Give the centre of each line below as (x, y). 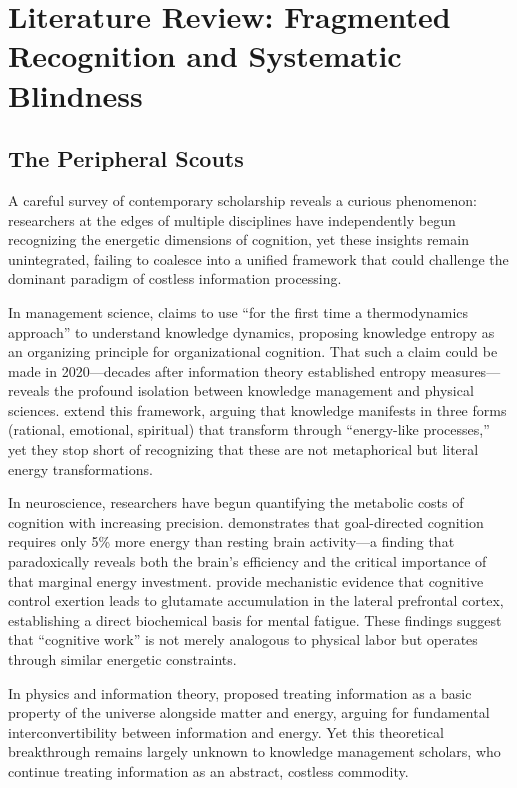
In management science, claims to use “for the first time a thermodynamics (238, 311)
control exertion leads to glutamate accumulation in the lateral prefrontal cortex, (256, 600)
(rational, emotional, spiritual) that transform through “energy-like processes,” (249, 429)
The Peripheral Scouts (126, 158)
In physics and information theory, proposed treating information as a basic (240, 692)
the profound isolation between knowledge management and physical (263, 390)
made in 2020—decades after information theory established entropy (217, 370)
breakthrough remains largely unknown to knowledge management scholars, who (254, 751)
